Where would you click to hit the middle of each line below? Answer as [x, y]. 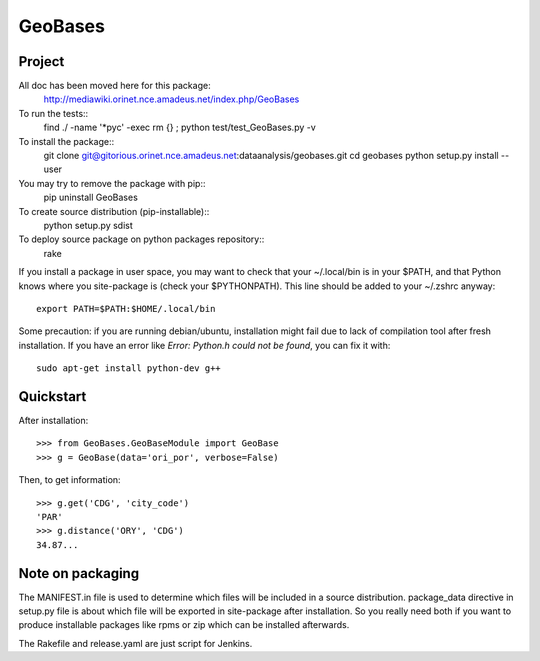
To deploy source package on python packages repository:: [141, 239]
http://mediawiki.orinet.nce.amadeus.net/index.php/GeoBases [171, 99]
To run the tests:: [53, 113]
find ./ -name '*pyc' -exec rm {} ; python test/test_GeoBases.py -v [180, 127]
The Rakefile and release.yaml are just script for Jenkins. [135, 643]
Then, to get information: [69, 480]
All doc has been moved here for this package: [114, 86]
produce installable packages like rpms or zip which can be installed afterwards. [184, 625]
